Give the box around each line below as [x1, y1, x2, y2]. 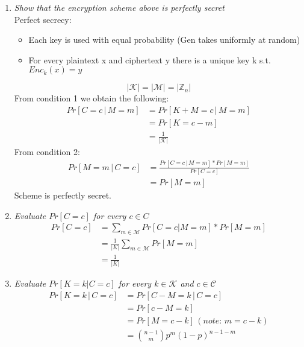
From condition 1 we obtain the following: [14, 92, 169, 104]
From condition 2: [14, 145, 80, 158]
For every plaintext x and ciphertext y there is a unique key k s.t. [28, 53, 271, 66]
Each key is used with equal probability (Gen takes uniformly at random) [28, 33, 300, 46]
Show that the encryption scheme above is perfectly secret [14, 1, 225, 13]
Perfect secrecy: [14, 13, 72, 25]
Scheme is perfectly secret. [14, 189, 111, 202]
